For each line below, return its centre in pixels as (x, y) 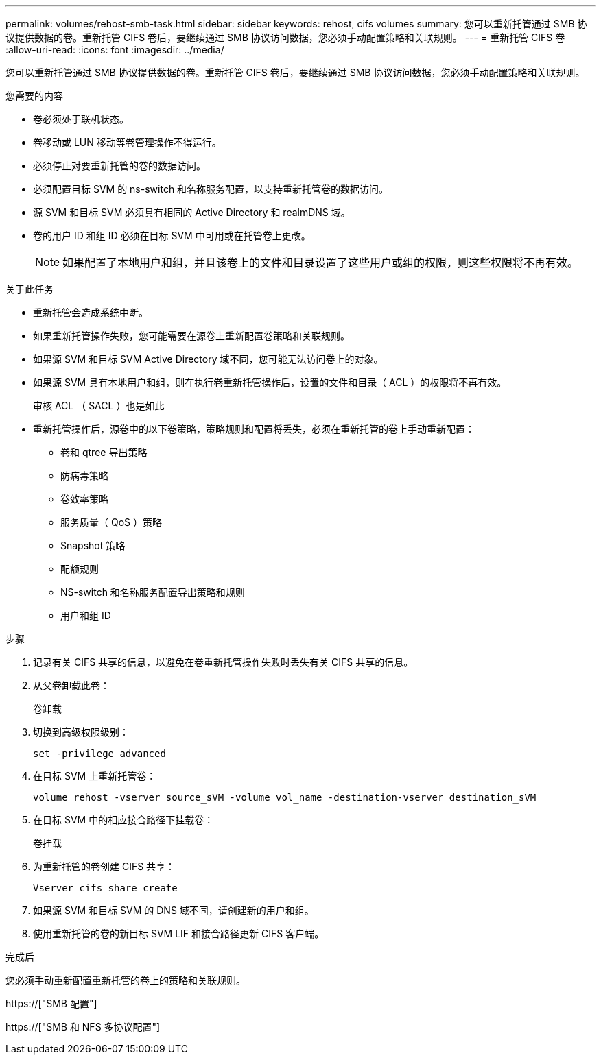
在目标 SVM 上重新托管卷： (95, 776)
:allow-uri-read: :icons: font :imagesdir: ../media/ (115, 50)
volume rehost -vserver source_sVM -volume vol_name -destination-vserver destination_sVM (285, 797)
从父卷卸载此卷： (71, 685)
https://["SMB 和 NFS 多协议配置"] (83, 1027)
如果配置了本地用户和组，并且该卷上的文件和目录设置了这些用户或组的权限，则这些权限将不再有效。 (321, 263)
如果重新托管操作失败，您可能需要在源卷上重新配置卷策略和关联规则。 (191, 336)
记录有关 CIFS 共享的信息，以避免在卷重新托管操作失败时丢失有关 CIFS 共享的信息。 (223, 662)
